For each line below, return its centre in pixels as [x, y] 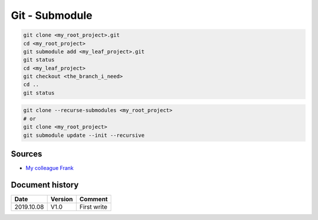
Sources [26, 154]
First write [94, 207]
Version [62, 199]
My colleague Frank [49, 168]
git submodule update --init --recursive [84, 135]
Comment [94, 199]
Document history [45, 185]
